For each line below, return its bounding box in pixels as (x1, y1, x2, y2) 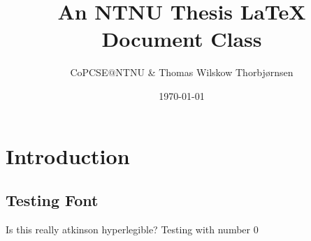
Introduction (6, 141, 130, 170)
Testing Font (6, 189, 99, 211)
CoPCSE (70, 65, 108, 80)
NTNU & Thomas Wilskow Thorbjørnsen (115, 65, 294, 80)
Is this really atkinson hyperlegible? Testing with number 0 (6, 221, 259, 236)
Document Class (101, 24, 262, 53)
